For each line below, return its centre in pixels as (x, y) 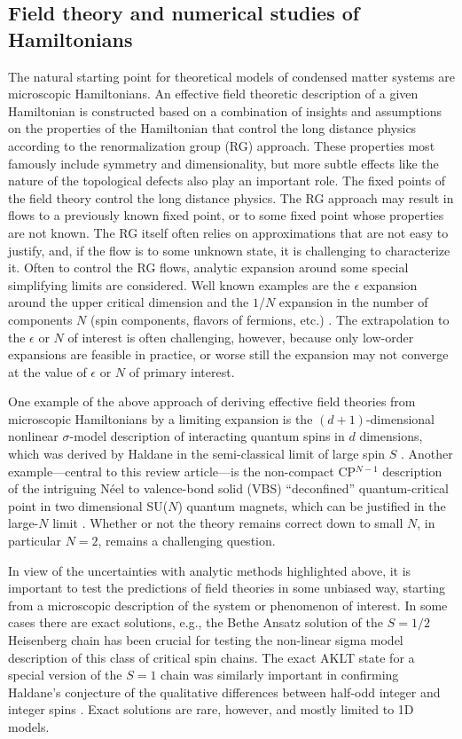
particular (35, 541)
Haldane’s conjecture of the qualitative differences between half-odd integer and (224, 692)
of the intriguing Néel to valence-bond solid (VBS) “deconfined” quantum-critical (228, 488)
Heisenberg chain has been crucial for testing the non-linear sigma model (206, 640)
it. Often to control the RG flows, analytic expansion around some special (208, 267)
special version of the (65, 675)
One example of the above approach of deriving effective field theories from (212, 401)
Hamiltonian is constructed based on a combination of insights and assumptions (225, 110)
